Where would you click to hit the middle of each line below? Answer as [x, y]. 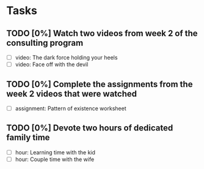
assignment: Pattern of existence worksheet [71, 108]
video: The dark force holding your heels [66, 58]
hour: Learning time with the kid [55, 152]
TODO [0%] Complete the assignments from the [100, 84]
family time [28, 137]
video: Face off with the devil [52, 64]
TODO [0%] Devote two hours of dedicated [90, 128]
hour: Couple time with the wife [55, 159]
